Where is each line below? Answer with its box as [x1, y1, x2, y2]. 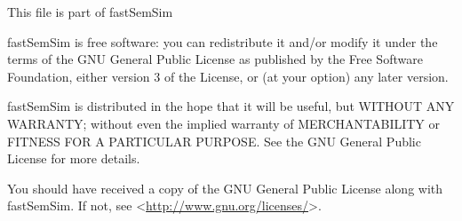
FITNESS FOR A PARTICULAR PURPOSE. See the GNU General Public [7, 131, 421, 150]
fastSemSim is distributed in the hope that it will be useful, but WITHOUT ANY [7, 97, 455, 115]
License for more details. [7, 149, 140, 168]
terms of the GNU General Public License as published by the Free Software [7, 50, 423, 68]
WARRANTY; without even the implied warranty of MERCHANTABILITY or [7, 114, 441, 132]
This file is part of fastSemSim [7, 3, 173, 20]
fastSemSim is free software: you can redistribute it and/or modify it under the [7, 32, 438, 51]
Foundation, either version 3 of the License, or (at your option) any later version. [7, 67, 449, 85]
